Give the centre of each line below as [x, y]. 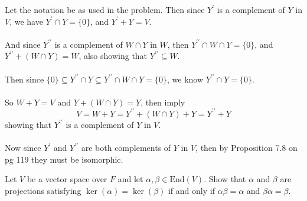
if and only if [191, 190]
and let [130, 179]
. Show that [225, 179]
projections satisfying [43, 190]
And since [23, 44]
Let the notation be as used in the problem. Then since [105, 9]
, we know [185, 79]
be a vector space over [67, 179]
